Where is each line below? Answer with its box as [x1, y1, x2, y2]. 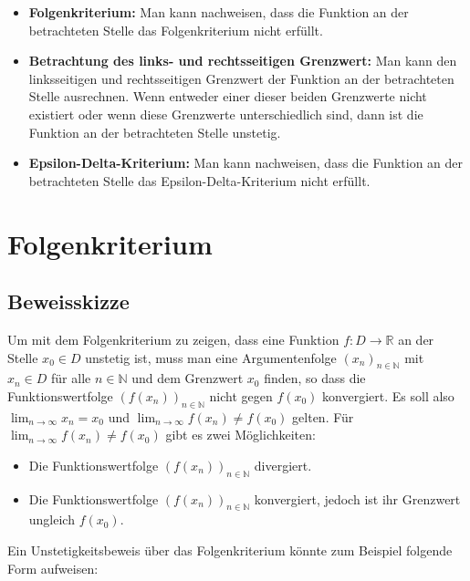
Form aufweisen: [7, 558, 99, 577]
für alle [51, 368, 91, 388]
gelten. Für [292, 407, 354, 426]
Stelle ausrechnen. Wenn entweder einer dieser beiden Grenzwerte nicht [28, 87, 427, 106]
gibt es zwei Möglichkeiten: [165, 425, 316, 444]
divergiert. [254, 455, 312, 474]
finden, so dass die [264, 368, 366, 388]
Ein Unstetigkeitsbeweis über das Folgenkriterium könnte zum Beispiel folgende [7, 541, 453, 560]
